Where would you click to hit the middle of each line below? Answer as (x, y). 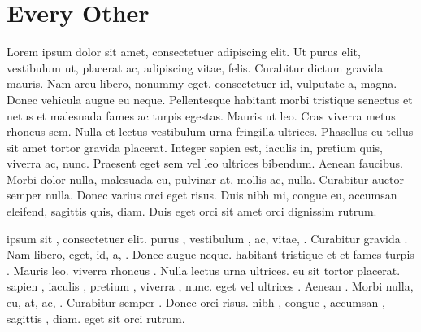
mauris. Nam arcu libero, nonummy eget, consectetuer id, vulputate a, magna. (202, 83)
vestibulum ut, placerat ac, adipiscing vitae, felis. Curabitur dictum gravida (195, 67)
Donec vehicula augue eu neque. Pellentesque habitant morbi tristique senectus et (210, 99)
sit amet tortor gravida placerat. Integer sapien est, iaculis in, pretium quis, (195, 147)
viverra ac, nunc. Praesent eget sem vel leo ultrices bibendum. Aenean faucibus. (205, 163)
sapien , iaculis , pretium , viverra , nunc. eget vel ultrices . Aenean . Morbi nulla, (210, 286)
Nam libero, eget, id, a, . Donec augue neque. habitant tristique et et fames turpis (210, 254)
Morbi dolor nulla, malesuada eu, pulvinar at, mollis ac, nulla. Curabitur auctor (205, 179)
